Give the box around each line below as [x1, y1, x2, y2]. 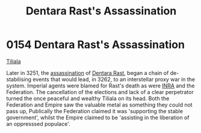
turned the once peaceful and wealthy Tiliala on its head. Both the [6, 95, 170, 102]
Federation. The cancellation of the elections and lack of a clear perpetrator [6, 88, 194, 95]
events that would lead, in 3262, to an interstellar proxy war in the [32, 75, 196, 83]
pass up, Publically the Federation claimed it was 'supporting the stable [6, 107, 184, 114]
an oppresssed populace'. [6, 120, 70, 127]
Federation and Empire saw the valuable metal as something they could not [6, 101, 193, 108]
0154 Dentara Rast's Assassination [6, 38, 185, 52]
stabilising [6, 75, 32, 83]
